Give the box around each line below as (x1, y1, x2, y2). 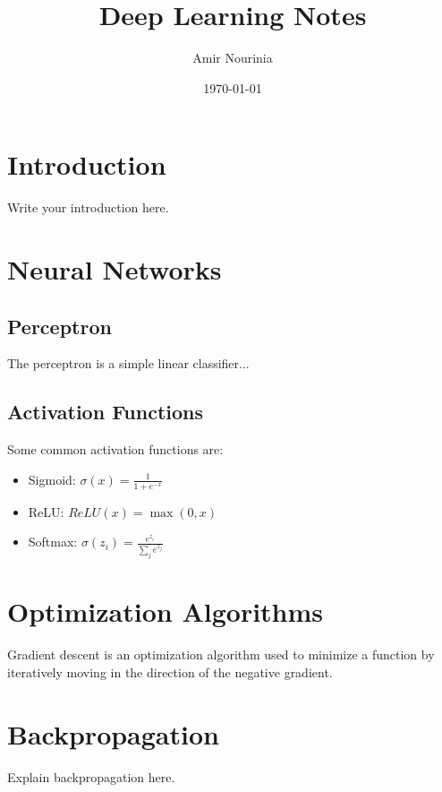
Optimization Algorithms (7, 593, 324, 630)
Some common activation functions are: (7, 440, 224, 459)
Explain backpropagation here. (7, 767, 175, 786)
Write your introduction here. (7, 198, 169, 217)
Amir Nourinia (192, 48, 273, 67)
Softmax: (28, 532, 78, 551)
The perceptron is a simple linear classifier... (7, 354, 250, 373)
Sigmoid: (28, 469, 76, 488)
